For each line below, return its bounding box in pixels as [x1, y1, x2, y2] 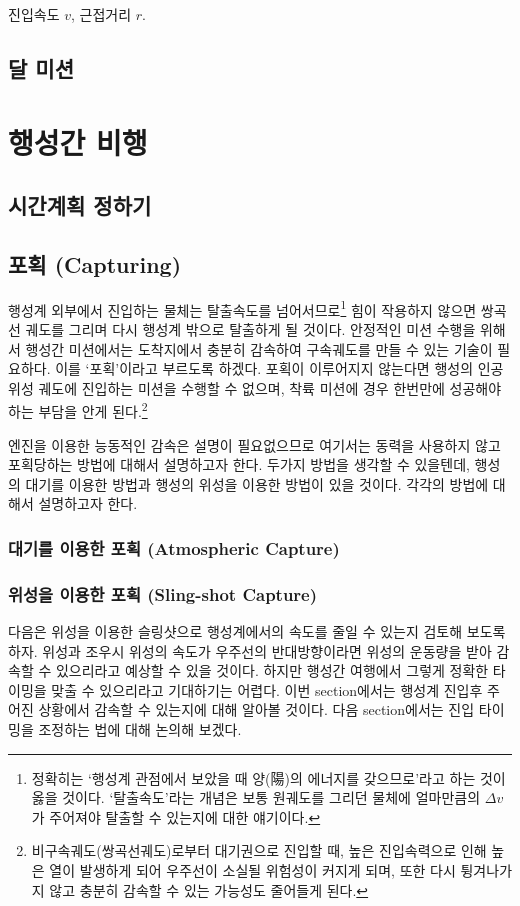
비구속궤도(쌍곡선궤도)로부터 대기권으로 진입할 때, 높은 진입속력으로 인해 [31, 840, 487, 861]
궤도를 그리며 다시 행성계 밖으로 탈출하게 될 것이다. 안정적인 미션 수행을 [25, 318, 476, 339]
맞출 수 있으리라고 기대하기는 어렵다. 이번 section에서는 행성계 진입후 [51, 679, 483, 700]
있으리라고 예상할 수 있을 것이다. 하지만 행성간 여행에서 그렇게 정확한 [55, 660, 489, 681]
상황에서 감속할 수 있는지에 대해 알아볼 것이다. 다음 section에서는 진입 [38, 699, 475, 720]
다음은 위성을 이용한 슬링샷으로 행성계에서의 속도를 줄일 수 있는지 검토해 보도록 [8, 621, 506, 642]
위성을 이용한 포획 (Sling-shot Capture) [8, 581, 318, 606]
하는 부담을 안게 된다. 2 [8, 398, 148, 422]
